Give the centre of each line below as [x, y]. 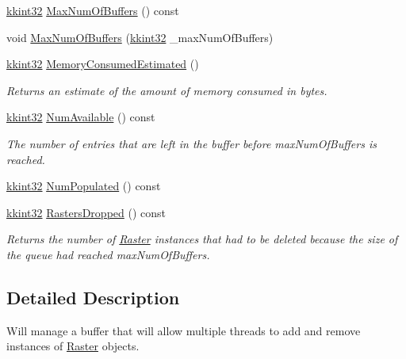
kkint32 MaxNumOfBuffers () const [93, 10]
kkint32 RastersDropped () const [86, 212]
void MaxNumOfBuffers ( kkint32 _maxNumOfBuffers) [140, 37]
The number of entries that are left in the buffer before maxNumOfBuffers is [192, 143]
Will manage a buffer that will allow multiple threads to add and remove [184, 330]
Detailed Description [93, 297]
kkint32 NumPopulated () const [84, 186]
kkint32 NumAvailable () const [81, 117]
